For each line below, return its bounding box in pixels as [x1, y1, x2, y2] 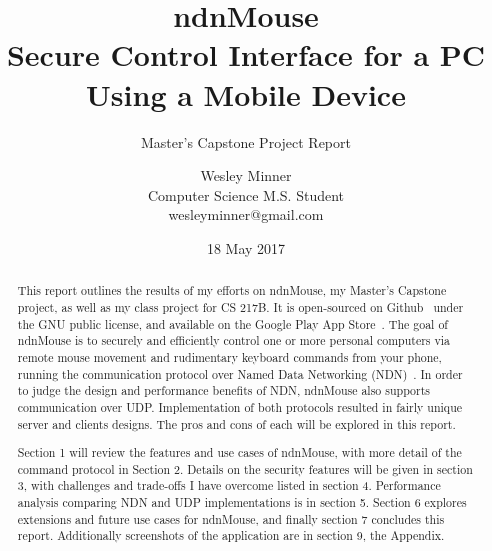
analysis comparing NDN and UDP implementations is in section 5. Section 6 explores [17, 494, 467, 511]
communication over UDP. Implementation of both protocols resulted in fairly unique [17, 398, 463, 415]
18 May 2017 [206, 237, 286, 258]
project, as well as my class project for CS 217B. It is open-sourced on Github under [17, 298, 464, 315]
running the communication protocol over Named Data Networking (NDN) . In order [17, 365, 463, 382]
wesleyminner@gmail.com [168, 204, 324, 225]
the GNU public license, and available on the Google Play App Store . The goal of [17, 315, 448, 332]
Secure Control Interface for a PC [6, 34, 486, 75]
